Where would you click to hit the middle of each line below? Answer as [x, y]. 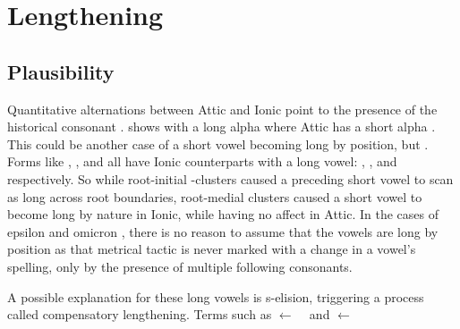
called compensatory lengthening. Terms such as [140, 314]
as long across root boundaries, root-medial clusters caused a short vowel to [215, 196]
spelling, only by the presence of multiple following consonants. [180, 266]
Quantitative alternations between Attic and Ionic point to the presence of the [222, 109]
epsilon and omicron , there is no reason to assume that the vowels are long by [223, 231]
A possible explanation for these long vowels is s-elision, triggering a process [216, 296]
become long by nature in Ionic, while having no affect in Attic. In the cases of [223, 214]
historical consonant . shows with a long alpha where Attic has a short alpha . [221, 127]
